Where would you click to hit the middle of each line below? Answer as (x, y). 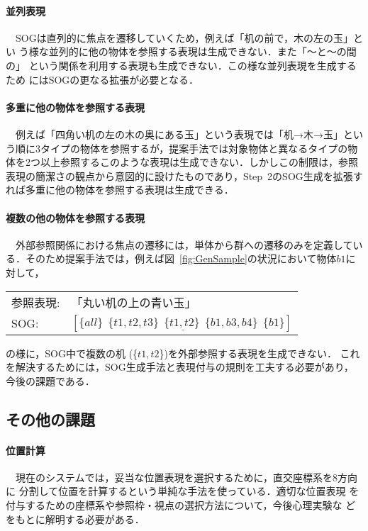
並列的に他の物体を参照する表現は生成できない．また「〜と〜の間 (202, 51)
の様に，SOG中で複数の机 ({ (72, 353)
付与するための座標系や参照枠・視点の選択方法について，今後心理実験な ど (181, 505)
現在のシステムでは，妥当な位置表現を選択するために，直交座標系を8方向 (186, 477)
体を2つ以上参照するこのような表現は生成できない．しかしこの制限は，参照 (182, 162)
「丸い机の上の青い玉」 (134, 302)
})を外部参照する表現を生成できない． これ (260, 353)
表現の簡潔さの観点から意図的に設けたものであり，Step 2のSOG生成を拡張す (184, 175)
